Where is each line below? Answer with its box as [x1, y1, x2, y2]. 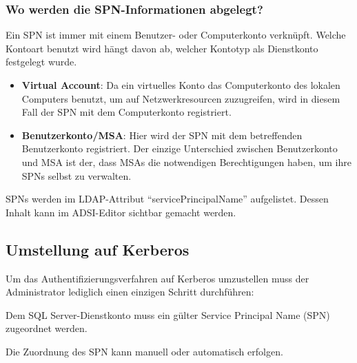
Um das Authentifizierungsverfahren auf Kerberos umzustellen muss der [6, 271, 309, 285]
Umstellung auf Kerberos [6, 238, 190, 260]
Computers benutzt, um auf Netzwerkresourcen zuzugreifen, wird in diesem [21, 91, 340, 105]
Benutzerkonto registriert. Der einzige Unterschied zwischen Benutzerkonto [21, 141, 338, 156]
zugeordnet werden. [6, 321, 88, 335]
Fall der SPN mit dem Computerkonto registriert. [21, 105, 232, 119]
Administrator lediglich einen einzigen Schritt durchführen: [6, 284, 254, 299]
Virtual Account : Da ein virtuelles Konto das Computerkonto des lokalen [21, 78, 340, 92]
